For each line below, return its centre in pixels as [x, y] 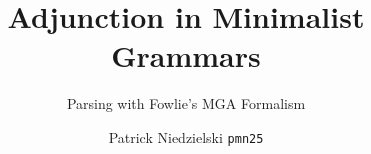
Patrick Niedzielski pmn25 [186, 136]
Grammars [186, 55]
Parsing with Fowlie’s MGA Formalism [186, 103]
